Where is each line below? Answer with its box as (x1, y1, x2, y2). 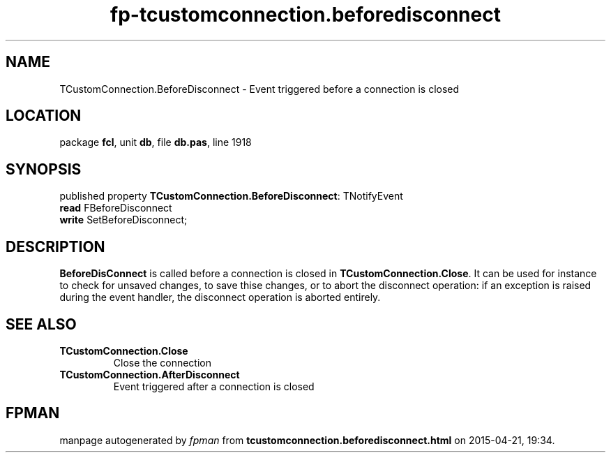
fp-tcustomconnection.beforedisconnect (110, 3, 501, 27)
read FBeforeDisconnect (59, 202, 172, 214)
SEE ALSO (6, 315, 77, 333)
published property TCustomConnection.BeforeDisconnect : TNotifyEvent (59, 190, 403, 202)
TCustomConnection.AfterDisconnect (59, 368, 240, 381)
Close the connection (113, 356, 211, 369)
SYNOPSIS (6, 160, 82, 178)
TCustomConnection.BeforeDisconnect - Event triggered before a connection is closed (59, 82, 460, 95)
